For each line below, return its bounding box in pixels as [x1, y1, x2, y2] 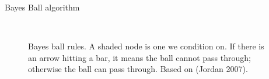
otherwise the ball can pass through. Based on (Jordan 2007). [28, 63, 248, 75]
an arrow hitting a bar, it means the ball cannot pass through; [28, 51, 251, 63]
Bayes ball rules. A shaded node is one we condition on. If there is [28, 40, 264, 52]
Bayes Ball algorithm [5, 1, 80, 13]
